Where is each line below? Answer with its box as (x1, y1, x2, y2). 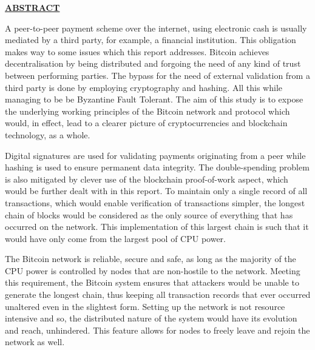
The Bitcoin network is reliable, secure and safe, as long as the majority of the (5, 252, 296, 265)
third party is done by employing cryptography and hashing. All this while (5, 81, 283, 93)
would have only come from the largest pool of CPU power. (5, 232, 226, 244)
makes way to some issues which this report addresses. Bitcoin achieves (5, 45, 269, 58)
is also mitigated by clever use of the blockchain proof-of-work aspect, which (5, 172, 288, 185)
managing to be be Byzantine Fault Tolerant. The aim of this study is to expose (5, 93, 303, 106)
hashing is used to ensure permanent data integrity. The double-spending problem (5, 161, 310, 173)
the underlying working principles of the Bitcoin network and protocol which (5, 104, 290, 117)
